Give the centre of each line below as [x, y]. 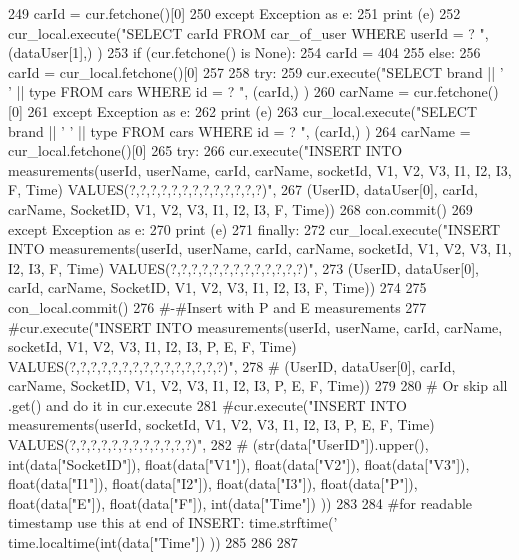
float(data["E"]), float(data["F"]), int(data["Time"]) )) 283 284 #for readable [240, 502]
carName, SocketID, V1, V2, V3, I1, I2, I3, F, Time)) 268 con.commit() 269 [240, 208]
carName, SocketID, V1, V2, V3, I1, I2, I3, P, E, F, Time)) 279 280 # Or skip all [258, 385]
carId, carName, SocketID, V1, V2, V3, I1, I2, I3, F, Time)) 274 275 [217, 287]
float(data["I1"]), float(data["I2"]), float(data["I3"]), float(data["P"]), [213, 483]
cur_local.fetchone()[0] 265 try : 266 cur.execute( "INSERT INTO [205, 150]
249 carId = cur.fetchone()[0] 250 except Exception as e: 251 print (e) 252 [234, 13]
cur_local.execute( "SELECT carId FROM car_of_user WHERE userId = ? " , [248, 32]
